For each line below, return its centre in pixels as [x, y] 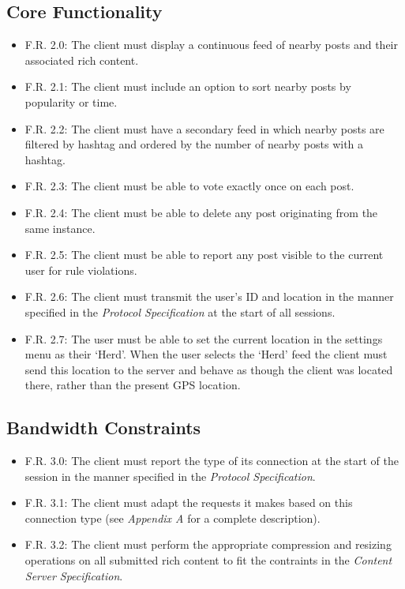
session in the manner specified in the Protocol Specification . [170, 476]
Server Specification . [74, 575]
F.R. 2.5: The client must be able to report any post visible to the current [204, 255]
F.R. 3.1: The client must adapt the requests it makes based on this [189, 503]
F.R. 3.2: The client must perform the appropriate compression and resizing [208, 544]
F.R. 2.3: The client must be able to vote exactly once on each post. [189, 186]
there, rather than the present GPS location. [133, 385]
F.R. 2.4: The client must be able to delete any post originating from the [201, 212]
